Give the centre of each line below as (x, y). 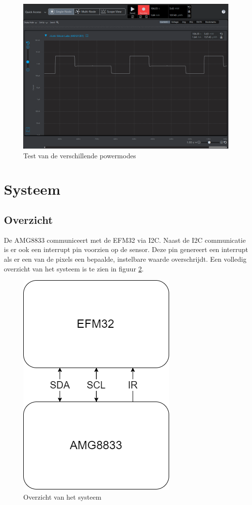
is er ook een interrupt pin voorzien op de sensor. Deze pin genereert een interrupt (126, 249)
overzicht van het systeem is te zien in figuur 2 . (74, 268)
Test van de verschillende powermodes (80, 155)
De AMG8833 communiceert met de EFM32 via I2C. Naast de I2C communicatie (125, 240)
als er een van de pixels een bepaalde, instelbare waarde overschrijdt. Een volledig (125, 259)
